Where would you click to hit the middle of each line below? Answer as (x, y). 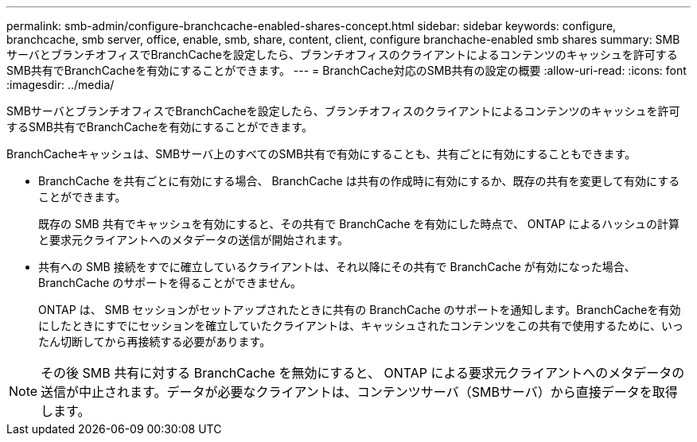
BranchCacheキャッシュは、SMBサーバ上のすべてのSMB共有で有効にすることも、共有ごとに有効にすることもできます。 (321, 154)
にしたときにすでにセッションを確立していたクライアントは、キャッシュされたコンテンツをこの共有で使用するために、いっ (361, 326)
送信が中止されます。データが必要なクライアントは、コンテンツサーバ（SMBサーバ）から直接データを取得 (359, 392)
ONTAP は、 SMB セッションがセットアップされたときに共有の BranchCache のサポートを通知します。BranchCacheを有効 (360, 310)
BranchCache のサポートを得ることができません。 (170, 283)
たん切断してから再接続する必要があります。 (155, 341)
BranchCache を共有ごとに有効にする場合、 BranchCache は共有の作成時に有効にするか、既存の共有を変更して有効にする (359, 181)
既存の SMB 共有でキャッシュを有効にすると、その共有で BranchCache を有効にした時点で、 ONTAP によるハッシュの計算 (359, 224)
